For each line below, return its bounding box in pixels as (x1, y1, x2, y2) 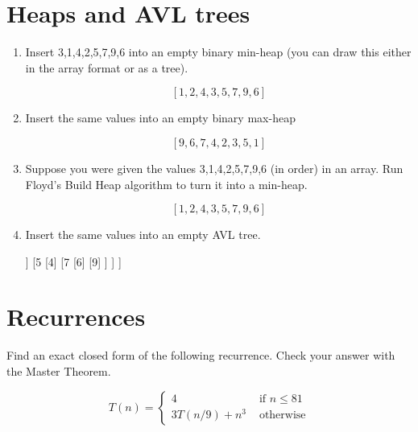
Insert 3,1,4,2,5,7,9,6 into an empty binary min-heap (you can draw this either (25, 43, 412, 60)
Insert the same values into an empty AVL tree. (25, 226, 261, 243)
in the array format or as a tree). (25, 59, 188, 76)
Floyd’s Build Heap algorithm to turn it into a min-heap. (25, 175, 308, 192)
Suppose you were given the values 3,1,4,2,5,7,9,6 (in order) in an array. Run (25, 159, 404, 176)
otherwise (259, 409, 306, 422)
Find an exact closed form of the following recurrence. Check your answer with (6, 347, 395, 364)
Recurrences (6, 300, 146, 333)
